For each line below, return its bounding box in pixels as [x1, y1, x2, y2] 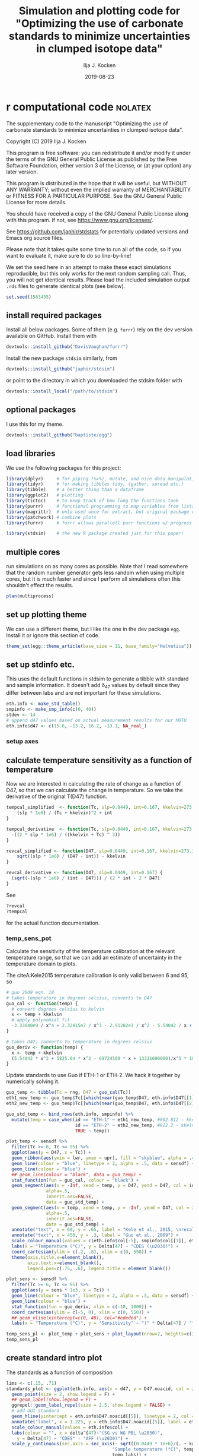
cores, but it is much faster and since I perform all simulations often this [6, 575, 181, 583]
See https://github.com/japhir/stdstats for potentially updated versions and [6, 227, 188, 235]
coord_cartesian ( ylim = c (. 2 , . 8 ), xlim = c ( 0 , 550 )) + [11, 1249, 152, 1255]
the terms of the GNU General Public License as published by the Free [6, 156, 178, 163]
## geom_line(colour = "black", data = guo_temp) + [11, 1172, 142, 1178]
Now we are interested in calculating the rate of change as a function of [6, 780, 181, 787]
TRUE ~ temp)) [75, 1128, 110, 1134]
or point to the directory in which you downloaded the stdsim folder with [6, 377, 182, 384]
